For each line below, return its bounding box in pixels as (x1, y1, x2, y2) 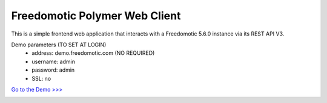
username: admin (31, 58, 76, 65)
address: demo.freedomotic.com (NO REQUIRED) (31, 49, 155, 57)
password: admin (31, 66, 75, 73)
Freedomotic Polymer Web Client (11, 9, 181, 22)
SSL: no (31, 75, 51, 82)
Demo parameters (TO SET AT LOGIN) (11, 41, 107, 48)
